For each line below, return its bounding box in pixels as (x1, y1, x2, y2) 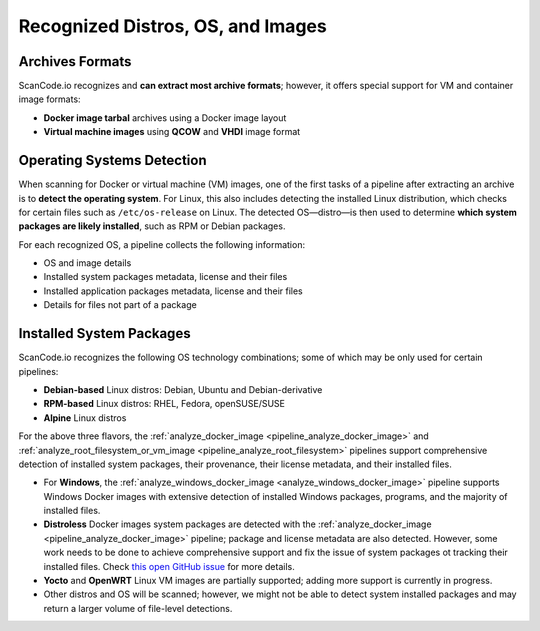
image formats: (18, 93, 81, 105)
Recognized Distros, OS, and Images (18, 15, 327, 37)
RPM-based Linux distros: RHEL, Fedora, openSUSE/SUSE (43, 398, 285, 410)
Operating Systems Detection (18, 152, 207, 169)
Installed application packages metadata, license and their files (43, 285, 304, 297)
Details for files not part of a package (43, 299, 197, 311)
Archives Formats (18, 53, 132, 70)
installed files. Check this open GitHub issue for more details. (43, 560, 295, 572)
